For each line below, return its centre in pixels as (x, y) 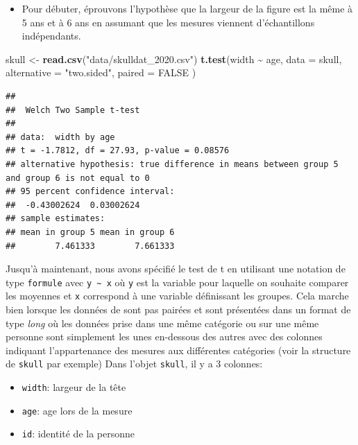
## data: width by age (60, 137)
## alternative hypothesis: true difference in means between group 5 (172, 164)
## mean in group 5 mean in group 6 (90, 232)
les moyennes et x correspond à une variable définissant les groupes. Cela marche (177, 296)
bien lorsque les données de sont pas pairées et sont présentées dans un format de (178, 309)
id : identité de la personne (78, 434)
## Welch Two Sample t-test (73, 110)
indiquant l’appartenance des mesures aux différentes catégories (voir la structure (178, 350)
